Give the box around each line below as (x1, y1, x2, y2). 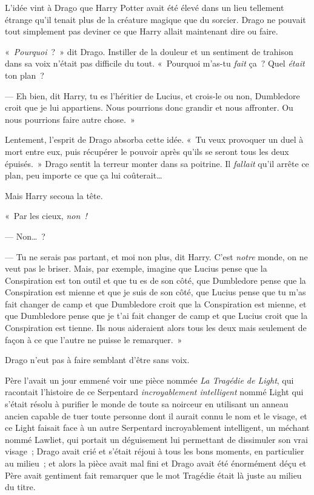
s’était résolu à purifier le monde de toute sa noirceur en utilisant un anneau (5, 398, 289, 410)
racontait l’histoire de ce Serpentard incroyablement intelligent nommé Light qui (5, 385, 304, 398)
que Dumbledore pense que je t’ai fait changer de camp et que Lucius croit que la (5, 309, 308, 322)
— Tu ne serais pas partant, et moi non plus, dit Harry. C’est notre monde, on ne (5, 250, 308, 263)
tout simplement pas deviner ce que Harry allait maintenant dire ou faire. (5, 25, 278, 38)
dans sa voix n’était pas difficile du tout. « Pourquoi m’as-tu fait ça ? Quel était (5, 57, 305, 70)
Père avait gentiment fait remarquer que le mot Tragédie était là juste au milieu (5, 468, 302, 481)
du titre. (5, 480, 36, 493)
